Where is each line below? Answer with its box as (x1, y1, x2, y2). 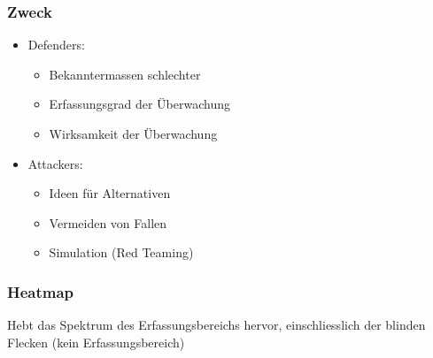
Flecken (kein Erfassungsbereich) (7, 332, 185, 351)
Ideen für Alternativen (49, 184, 171, 202)
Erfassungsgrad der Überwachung (49, 95, 230, 113)
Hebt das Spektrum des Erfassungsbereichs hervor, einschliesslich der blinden (7, 316, 426, 334)
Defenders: (27, 35, 85, 54)
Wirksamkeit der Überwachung (49, 125, 218, 142)
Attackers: (27, 154, 83, 172)
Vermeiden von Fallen (49, 213, 167, 232)
